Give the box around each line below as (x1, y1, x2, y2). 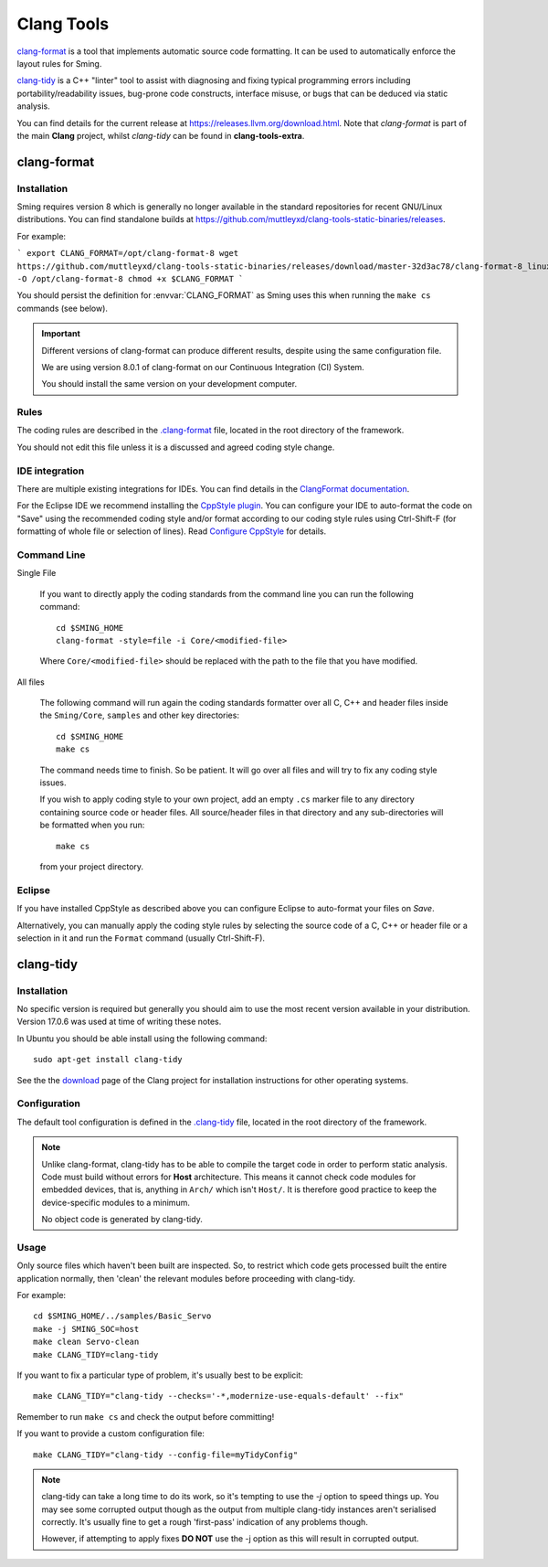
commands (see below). (16, 303, 109, 314)
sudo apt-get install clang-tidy (33, 1054, 183, 1065)
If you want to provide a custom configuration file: (16, 1428, 205, 1439)
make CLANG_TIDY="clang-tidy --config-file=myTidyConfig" (33, 1449, 299, 1460)
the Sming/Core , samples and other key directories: (39, 709, 239, 721)
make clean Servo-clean (33, 1337, 140, 1348)
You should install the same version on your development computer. (41, 378, 297, 389)
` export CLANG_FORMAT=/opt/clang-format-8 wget (16, 248, 239, 259)
